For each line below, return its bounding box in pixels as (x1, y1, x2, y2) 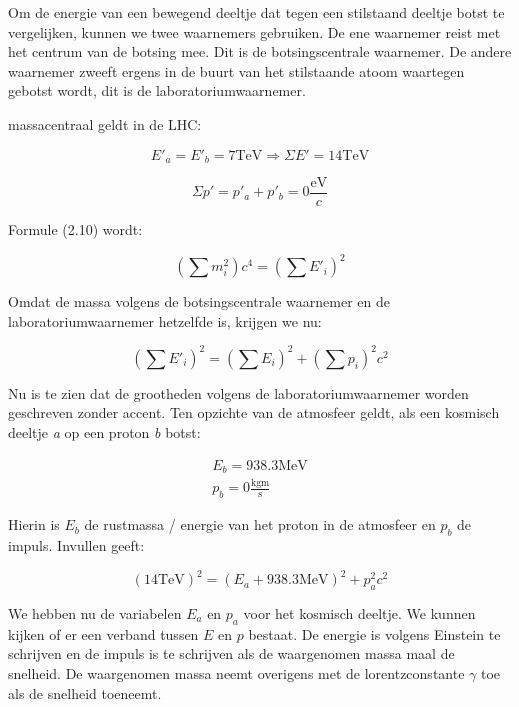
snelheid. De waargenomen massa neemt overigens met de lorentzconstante (8, 662, 465, 683)
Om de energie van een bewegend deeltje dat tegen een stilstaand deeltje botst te (8, 2, 505, 22)
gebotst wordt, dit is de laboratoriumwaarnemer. (8, 80, 306, 101)
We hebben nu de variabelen (8, 602, 182, 623)
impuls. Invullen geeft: (8, 535, 145, 556)
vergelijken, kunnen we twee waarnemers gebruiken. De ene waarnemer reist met (8, 21, 501, 42)
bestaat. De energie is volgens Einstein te (248, 623, 501, 644)
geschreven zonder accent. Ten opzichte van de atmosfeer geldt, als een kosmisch (8, 402, 500, 423)
